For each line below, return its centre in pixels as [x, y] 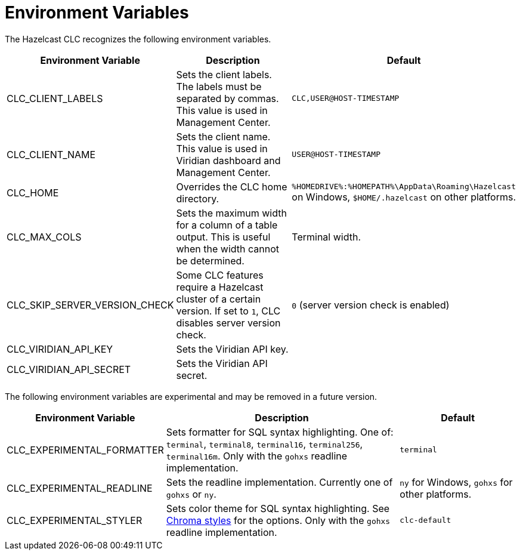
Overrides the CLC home [232, 186]
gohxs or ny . [191, 494]
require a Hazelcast [220, 287]
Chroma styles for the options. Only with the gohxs [278, 520]
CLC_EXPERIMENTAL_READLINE [80, 488]
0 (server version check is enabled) [371, 305]
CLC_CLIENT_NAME [51, 154]
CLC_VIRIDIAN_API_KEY [60, 349]
